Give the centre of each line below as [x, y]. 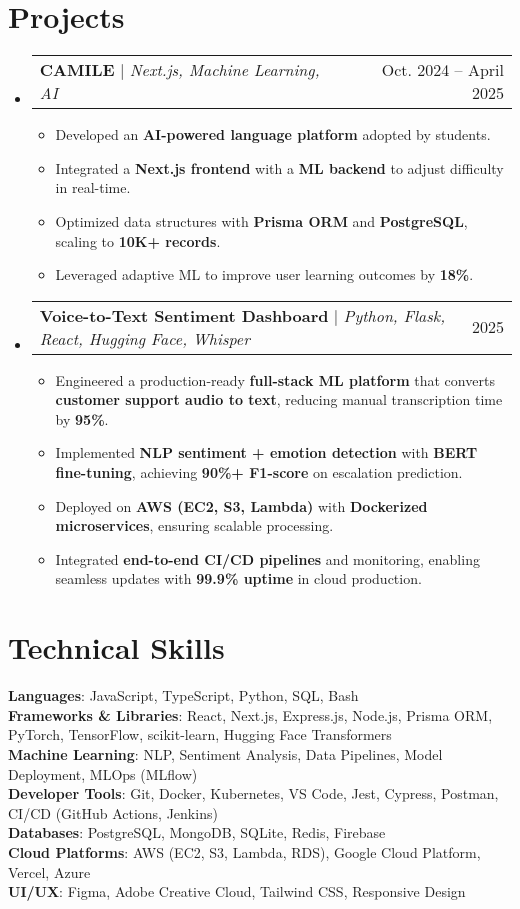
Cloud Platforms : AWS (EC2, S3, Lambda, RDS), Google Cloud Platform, [244, 851]
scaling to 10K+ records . [138, 240]
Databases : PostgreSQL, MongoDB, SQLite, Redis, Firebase [197, 832]
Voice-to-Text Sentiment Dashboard [184, 315]
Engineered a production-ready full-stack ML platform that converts [275, 379]
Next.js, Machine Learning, [224, 70]
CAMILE [77, 70]
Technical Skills [116, 647]
